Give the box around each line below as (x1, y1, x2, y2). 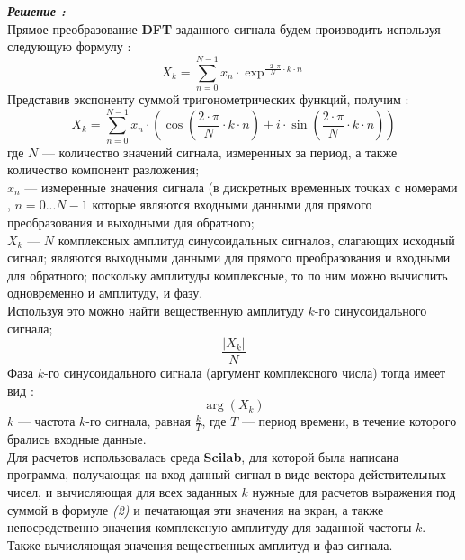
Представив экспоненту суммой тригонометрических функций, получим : (7, 89, 409, 108)
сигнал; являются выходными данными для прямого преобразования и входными (7, 248, 451, 267)
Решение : (7, 2, 66, 20)
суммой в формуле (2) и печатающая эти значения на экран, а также (7, 500, 384, 519)
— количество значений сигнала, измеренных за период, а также (41, 142, 398, 161)
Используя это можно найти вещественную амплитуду (7, 300, 304, 319)
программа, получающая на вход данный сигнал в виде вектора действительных (7, 465, 446, 484)
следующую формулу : (7, 37, 131, 56)
